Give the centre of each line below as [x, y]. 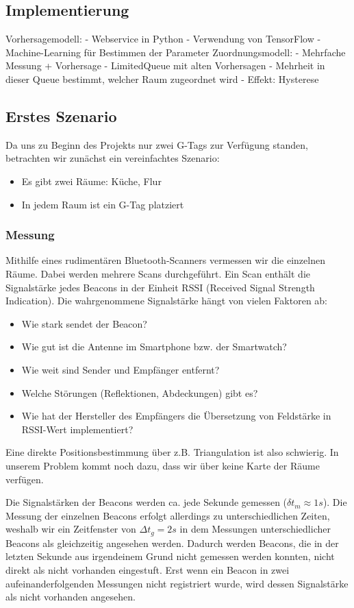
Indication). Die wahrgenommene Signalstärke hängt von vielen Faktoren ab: [167, 301]
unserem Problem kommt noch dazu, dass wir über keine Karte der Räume [163, 465]
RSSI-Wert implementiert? [77, 429]
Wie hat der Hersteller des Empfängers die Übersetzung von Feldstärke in [176, 416]
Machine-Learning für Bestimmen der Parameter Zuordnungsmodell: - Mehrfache [176, 52]
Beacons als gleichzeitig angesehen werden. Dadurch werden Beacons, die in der [172, 543]
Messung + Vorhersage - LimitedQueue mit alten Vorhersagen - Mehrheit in [165, 65]
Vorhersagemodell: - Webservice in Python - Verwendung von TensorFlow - [163, 39]
